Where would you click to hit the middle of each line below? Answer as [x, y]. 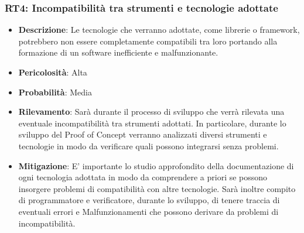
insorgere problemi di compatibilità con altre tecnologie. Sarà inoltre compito [157, 188]
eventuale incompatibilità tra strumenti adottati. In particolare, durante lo [152, 123]
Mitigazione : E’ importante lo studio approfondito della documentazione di [156, 165]
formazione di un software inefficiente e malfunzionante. [118, 52]
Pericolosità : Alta [53, 72]
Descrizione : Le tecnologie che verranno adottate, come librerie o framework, [159, 30]
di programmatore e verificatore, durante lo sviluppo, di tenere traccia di [149, 200]
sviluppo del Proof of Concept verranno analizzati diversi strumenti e [143, 134]
